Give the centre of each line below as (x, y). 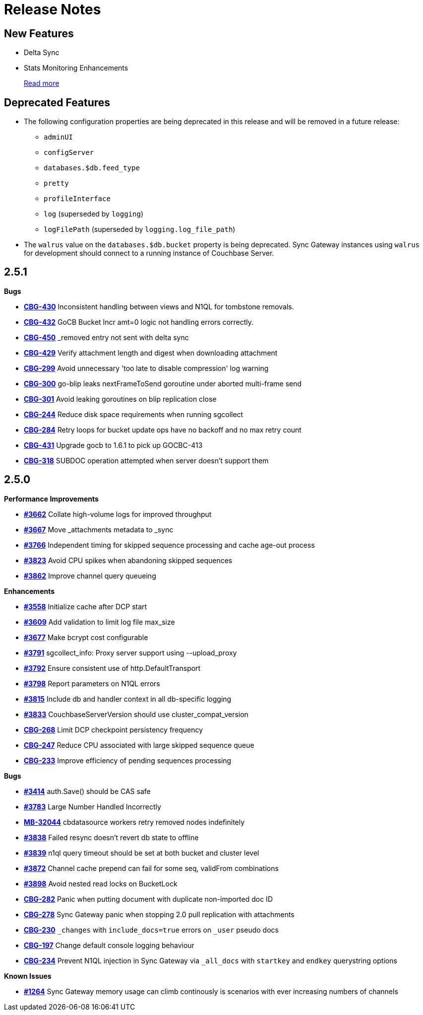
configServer (69, 153)
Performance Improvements (51, 499)
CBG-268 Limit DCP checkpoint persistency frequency (114, 729)
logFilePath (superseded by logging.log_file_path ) (140, 229)
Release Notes (53, 9)
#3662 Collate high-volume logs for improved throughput (118, 514)
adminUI (59, 137)
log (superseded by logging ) (94, 214)
